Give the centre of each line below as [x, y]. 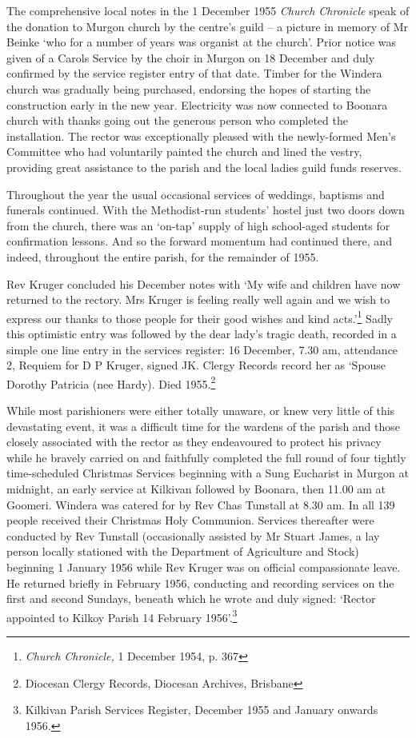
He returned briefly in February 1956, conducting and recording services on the [200, 582]
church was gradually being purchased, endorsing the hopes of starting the [189, 88]
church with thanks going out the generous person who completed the [177, 120]
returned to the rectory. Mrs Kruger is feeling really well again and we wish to [198, 299]
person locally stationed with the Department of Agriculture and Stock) [183, 551]
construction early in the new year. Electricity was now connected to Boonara [197, 104]
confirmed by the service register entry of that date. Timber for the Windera [194, 73]
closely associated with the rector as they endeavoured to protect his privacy [194, 442]
